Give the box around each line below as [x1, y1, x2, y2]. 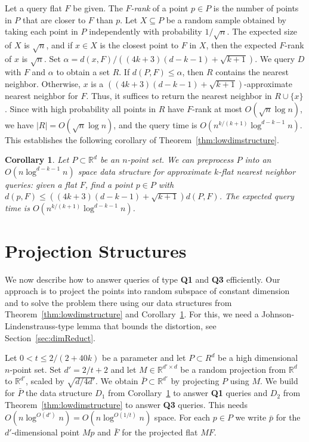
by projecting [171, 375, 220, 387]
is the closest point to [100, 38, 179, 51]
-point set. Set [10, 363, 61, 375]
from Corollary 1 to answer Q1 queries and [108, 387, 268, 399]
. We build [259, 375, 298, 387]
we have [5, 118, 34, 131]
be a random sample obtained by [166, 13, 286, 26]
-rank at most [192, 102, 242, 115]
